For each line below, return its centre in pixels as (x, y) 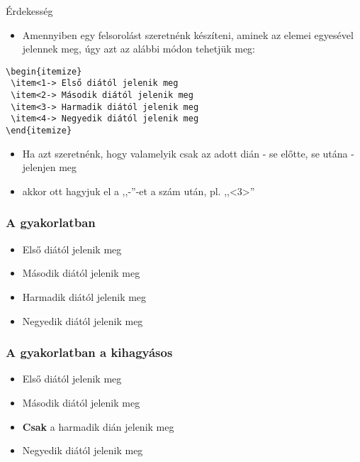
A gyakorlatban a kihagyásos (89, 352)
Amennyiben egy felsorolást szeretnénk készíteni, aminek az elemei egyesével (188, 34)
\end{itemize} (39, 131)
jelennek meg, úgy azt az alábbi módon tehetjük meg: (139, 49)
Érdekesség (29, 11)
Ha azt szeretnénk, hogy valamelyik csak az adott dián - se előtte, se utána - (188, 153)
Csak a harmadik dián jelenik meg (98, 426)
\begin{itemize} (44, 71)
